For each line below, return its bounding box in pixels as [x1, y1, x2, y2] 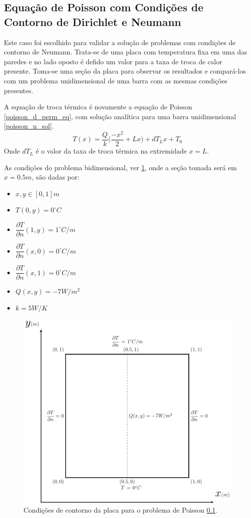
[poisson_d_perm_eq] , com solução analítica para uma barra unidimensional [4, 111, 236, 121]
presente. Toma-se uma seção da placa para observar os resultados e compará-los [4, 66, 246, 76]
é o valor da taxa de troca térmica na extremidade [35, 146, 187, 156]
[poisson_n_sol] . [4, 121, 54, 131]
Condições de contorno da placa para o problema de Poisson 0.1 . [24, 504, 218, 515]
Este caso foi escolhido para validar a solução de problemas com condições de [4, 37, 236, 47]
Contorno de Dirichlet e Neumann [4, 14, 181, 29]
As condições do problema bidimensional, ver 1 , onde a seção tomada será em [4, 162, 237, 172]
